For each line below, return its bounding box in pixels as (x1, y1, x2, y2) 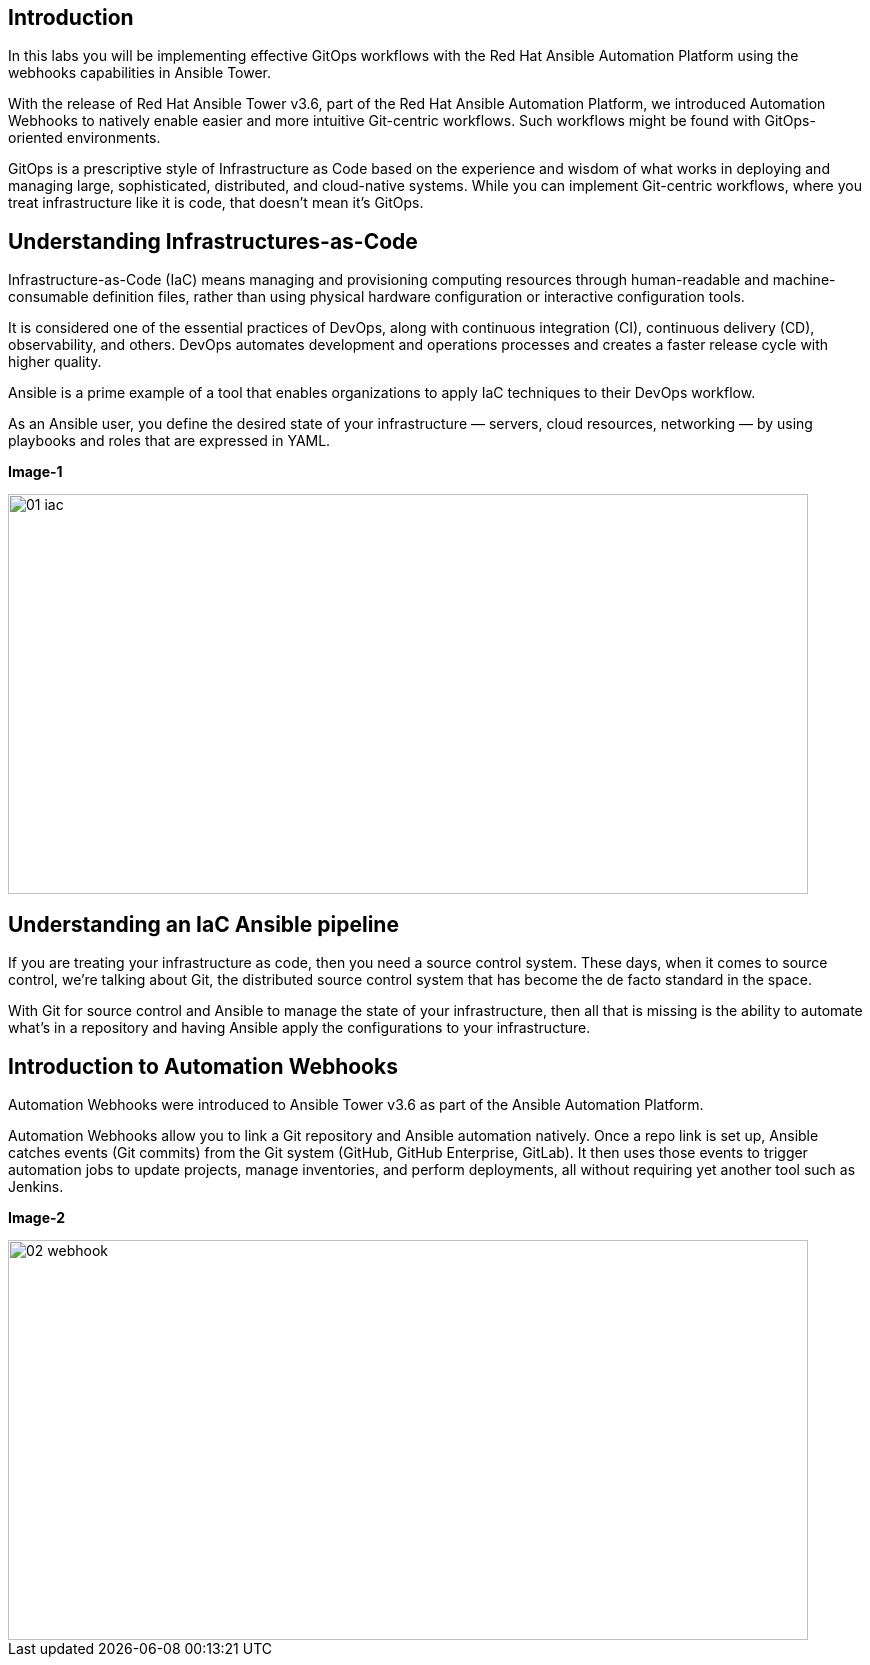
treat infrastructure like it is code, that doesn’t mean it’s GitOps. (8, 194, 424, 212)
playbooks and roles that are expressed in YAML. (8, 432, 331, 450)
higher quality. (8, 353, 102, 371)
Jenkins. (8, 1177, 64, 1195)
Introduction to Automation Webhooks (8, 1053, 398, 1079)
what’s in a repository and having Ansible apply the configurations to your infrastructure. (8, 1019, 591, 1037)
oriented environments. (8, 129, 161, 147)
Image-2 (8, 1208, 66, 1226)
